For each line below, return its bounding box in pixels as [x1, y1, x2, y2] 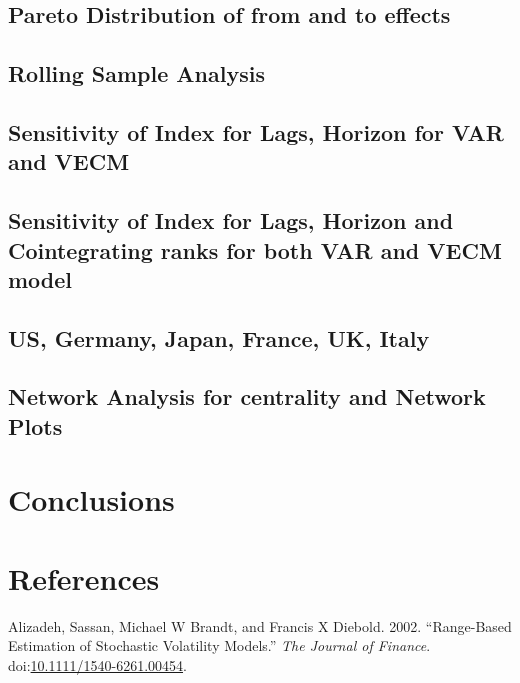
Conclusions [8, 479, 175, 520]
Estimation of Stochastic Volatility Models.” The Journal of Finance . [8, 635, 431, 656]
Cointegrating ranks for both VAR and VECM [8, 234, 502, 265]
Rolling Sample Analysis [8, 58, 265, 89]
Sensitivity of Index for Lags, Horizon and [8, 205, 454, 236]
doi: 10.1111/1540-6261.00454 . [8, 654, 187, 675]
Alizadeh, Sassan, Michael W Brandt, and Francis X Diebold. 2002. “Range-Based [8, 615, 512, 636]
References [8, 557, 160, 598]
